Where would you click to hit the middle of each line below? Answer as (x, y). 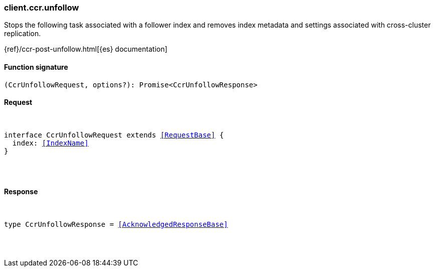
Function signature (36, 67)
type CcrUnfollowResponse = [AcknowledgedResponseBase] (116, 225)
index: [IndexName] (50, 143)
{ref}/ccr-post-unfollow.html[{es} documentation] (86, 49)
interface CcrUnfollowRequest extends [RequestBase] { (114, 135)
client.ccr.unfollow (42, 8)
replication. (23, 34)
